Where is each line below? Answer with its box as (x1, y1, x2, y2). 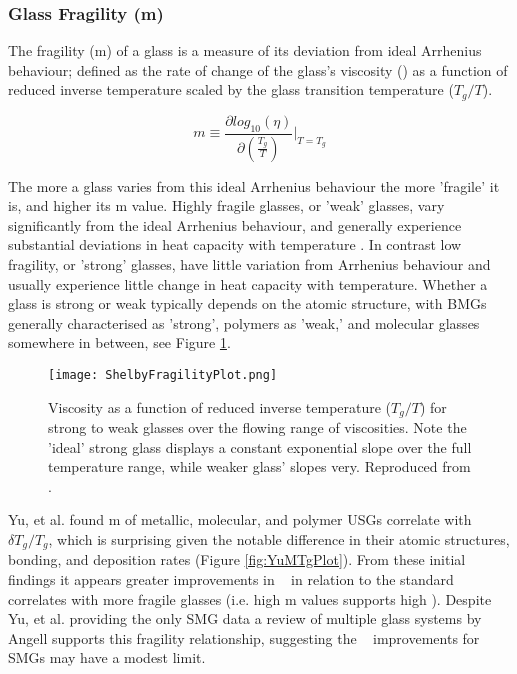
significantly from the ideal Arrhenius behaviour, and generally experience (8, 214, 462, 235)
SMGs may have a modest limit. (8, 647, 206, 668)
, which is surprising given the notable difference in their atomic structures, (48, 528, 510, 549)
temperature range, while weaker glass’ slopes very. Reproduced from (48, 456, 471, 477)
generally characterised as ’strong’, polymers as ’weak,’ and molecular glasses (8, 312, 480, 333)
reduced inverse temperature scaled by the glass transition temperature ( (8, 79, 454, 100)
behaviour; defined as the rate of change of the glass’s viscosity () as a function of (8, 59, 508, 80)
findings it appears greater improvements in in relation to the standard (8, 569, 454, 589)
